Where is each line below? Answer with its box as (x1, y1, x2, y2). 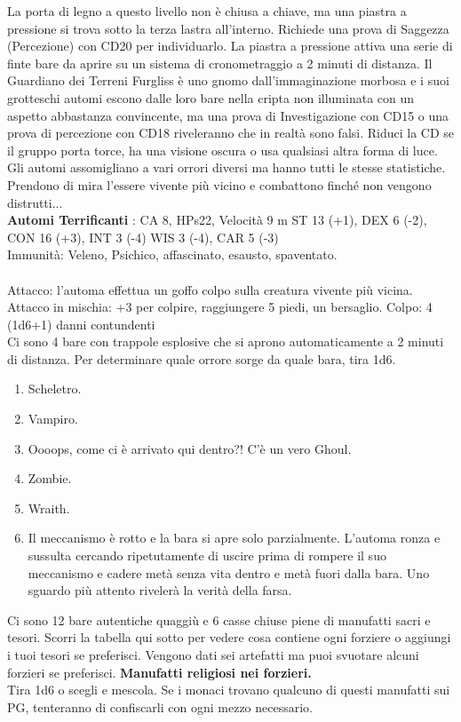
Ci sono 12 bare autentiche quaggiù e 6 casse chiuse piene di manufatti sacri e (7, 610, 431, 629)
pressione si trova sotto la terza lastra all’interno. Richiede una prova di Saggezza (7, 19, 449, 37)
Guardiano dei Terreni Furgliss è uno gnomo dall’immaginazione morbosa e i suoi (7, 71, 449, 90)
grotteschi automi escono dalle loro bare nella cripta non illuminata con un (7, 88, 415, 107)
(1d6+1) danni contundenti (7, 314, 155, 333)
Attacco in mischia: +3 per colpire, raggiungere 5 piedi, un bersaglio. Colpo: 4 (7, 298, 433, 316)
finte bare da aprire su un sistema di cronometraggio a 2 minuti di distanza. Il (7, 53, 433, 72)
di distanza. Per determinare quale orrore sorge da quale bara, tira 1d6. (7, 349, 396, 368)
